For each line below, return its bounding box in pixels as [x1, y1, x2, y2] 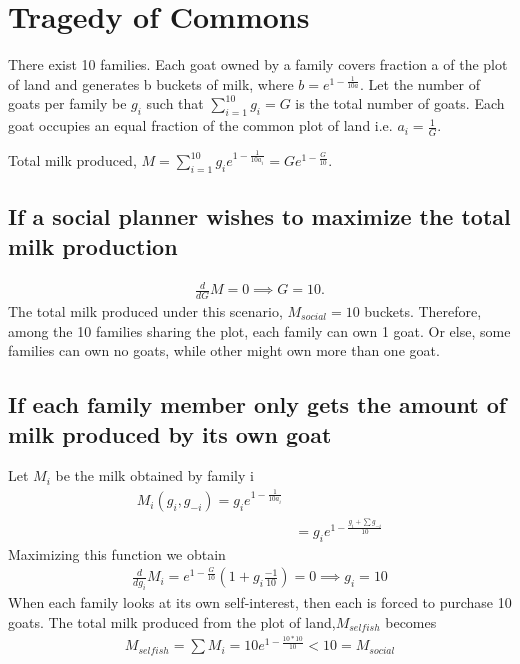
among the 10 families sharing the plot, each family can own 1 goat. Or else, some [8, 320, 511, 341]
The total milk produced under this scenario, [8, 301, 283, 322]
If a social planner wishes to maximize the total [8, 201, 511, 232]
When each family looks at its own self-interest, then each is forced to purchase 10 [8, 592, 512, 613]
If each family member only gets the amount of [8, 389, 507, 420]
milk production [8, 230, 178, 261]
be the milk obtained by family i [55, 465, 254, 486]
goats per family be [8, 93, 127, 114]
